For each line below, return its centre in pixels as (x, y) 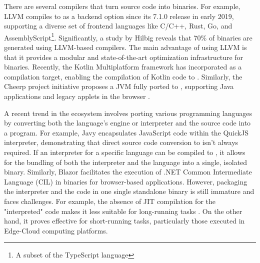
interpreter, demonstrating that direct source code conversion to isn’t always (121, 142)
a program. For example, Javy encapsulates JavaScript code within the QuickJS (126, 132)
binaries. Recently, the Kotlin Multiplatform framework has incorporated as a (123, 67)
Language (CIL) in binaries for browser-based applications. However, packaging (126, 181)
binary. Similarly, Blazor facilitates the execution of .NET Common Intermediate (128, 172)
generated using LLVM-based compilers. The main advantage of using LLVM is (125, 47)
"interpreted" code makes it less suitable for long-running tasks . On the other (123, 211)
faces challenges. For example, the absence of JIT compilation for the (110, 201)
